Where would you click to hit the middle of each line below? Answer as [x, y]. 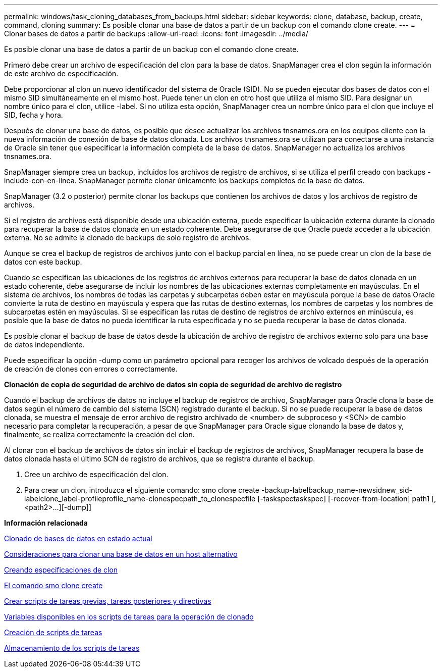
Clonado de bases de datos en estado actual [78, 538]
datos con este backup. [43, 262]
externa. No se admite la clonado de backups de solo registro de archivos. [128, 238]
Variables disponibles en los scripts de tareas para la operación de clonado [129, 617]
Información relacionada [46, 523]
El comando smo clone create [53, 585]
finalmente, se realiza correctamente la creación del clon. [99, 434]
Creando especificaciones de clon [61, 570]
